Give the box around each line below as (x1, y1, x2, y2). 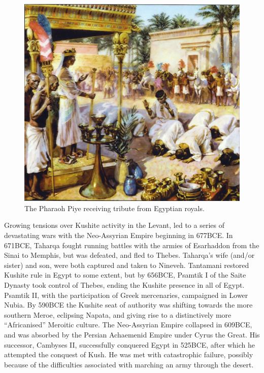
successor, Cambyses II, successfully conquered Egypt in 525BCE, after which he (4, 339, 255, 350)
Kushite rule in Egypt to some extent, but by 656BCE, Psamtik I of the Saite (4, 269, 246, 280)
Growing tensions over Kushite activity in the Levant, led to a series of (4, 220, 224, 230)
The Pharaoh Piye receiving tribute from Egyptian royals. (24, 202, 205, 213)
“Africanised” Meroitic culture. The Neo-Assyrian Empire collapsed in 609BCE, (4, 319, 252, 330)
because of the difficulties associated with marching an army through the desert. (4, 359, 254, 369)
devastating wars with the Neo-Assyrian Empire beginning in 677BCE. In (4, 230, 233, 240)
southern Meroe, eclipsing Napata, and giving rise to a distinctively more (4, 309, 232, 320)
